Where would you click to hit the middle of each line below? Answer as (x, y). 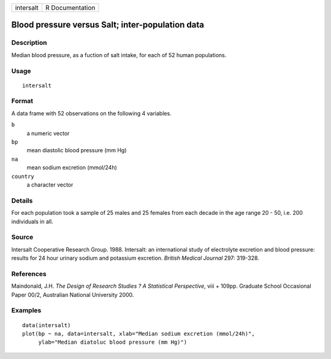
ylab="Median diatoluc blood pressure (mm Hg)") (112, 342)
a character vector (50, 185)
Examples (26, 311)
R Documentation (70, 8)
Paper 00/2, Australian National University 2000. (73, 295)
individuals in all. (32, 222)
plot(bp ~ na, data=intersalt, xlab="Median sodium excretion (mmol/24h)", (139, 334)
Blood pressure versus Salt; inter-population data (108, 25)
